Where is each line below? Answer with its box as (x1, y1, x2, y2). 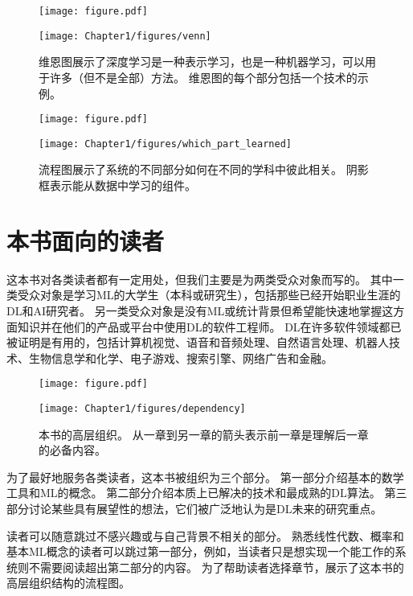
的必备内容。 (39, 442, 106, 458)
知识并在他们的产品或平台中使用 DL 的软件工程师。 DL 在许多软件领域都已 (17, 318, 402, 335)
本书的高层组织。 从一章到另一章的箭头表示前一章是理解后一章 (39, 425, 369, 442)
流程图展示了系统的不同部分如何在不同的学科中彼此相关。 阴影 (39, 161, 369, 178)
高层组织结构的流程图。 (6, 574, 130, 591)
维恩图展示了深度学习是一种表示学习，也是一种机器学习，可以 (39, 53, 365, 70)
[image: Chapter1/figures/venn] (39, 30, 211, 42)
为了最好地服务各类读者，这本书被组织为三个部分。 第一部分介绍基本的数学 (6, 468, 404, 485)
